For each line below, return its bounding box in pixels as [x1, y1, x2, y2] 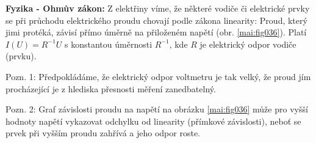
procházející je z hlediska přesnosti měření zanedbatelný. [5, 82, 216, 95]
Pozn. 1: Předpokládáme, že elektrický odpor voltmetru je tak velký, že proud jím [5, 70, 311, 82]
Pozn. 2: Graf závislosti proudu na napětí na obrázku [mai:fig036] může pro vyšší [5, 103, 308, 116]
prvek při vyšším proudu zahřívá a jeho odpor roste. [5, 127, 201, 139]
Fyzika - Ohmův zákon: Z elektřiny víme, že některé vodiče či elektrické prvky [5, 2, 310, 14]
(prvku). [5, 50, 37, 62]
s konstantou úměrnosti [65, 37, 153, 50]
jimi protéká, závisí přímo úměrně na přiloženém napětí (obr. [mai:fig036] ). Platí [5, 26, 307, 38]
